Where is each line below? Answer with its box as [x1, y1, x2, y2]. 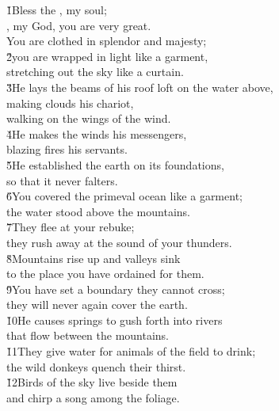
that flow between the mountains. [6, 327, 170, 344]
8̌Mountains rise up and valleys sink [6, 249, 181, 266]
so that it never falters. [6, 172, 118, 188]
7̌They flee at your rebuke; [6, 219, 135, 235]
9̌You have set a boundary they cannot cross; [6, 280, 225, 297]
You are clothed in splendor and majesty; [6, 32, 207, 49]
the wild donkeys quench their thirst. [6, 358, 186, 375]
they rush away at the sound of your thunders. [6, 234, 232, 250]
